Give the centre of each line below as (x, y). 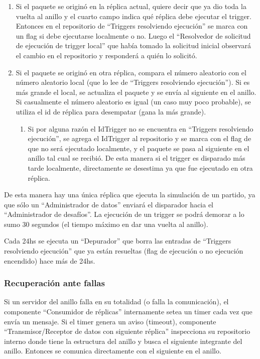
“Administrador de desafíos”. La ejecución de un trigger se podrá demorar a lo (124, 214)
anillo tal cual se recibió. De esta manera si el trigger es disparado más (137, 158)
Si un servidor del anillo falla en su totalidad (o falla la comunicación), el (116, 302)
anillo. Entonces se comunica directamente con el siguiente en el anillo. (113, 351)
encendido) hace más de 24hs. (50, 260)
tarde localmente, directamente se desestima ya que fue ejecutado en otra (140, 167)
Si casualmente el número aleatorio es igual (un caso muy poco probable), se (133, 102)
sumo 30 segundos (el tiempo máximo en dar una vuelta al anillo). (106, 224)
